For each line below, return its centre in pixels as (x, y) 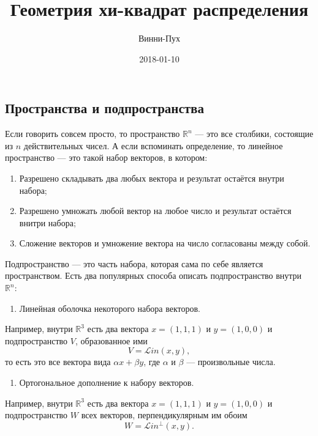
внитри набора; (47, 222)
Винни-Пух (159, 38)
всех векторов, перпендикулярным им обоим (164, 415)
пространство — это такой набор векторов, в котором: (106, 157)
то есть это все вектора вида (58, 362)
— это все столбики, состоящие (254, 134)
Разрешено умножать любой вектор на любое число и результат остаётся (155, 211)
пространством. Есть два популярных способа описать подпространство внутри (153, 275)
